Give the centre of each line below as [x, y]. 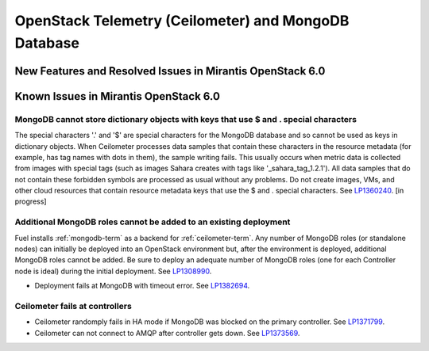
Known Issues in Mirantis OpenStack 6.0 [117, 96]
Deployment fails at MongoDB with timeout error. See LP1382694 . [142, 286]
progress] [31, 201]
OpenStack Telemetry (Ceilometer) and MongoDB [182, 21]
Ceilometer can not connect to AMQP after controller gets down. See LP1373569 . [167, 333]
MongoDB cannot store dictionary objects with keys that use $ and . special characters [186, 119]
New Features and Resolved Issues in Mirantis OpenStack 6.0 [170, 71]
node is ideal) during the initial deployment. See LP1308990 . [113, 271]
